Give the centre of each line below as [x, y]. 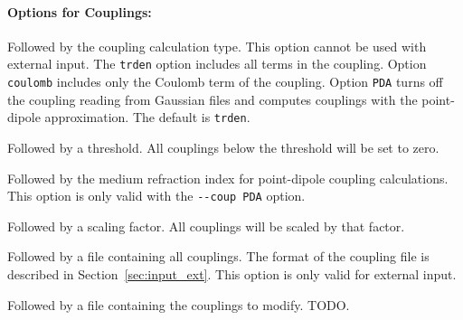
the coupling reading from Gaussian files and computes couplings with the [213, 99]
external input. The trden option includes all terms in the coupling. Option [217, 64]
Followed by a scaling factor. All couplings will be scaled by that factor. [206, 226]
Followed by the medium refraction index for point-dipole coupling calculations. [228, 178]
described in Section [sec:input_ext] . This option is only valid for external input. [232, 273]
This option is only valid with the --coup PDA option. [156, 196]
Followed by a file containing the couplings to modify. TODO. [179, 304]
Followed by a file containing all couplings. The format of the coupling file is [218, 256]
